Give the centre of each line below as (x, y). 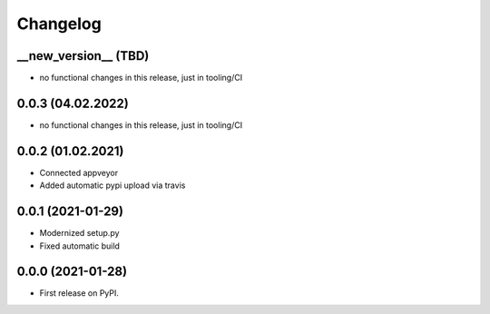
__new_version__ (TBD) (83, 56)
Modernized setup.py (79, 233)
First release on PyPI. (79, 293)
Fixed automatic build (79, 246)
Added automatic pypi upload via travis (113, 185)
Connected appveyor (78, 172)
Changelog (59, 24)
